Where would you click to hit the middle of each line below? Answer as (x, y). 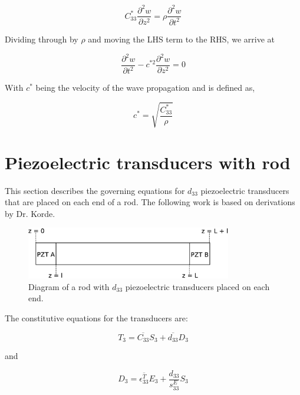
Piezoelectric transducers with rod (148, 162)
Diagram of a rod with (69, 286)
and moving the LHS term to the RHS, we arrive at (181, 39)
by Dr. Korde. (30, 213)
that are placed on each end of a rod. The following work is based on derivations (150, 202)
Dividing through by (42, 39)
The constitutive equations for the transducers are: (96, 317)
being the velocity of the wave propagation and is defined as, (145, 88)
